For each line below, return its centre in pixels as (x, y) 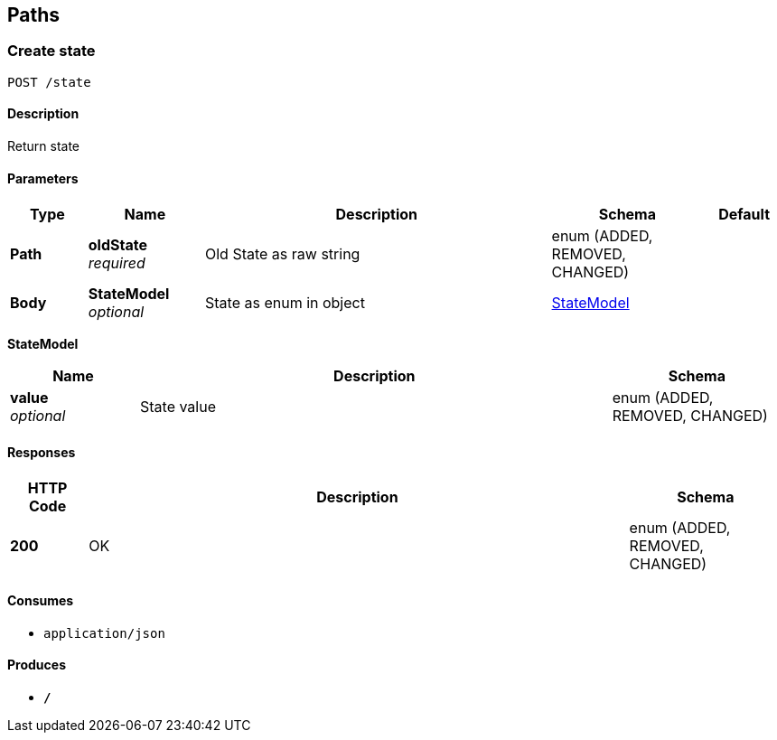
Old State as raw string (282, 254)
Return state (44, 146)
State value (178, 407)
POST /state (49, 82)
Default (744, 215)
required (117, 263)
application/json (104, 633)
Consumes (41, 601)
